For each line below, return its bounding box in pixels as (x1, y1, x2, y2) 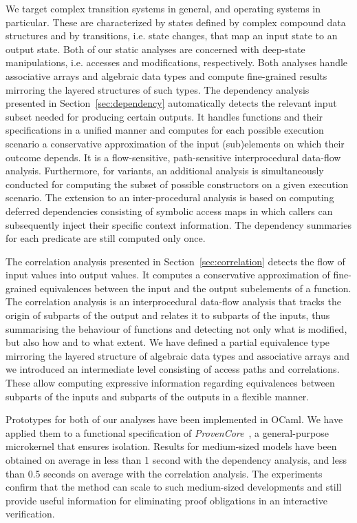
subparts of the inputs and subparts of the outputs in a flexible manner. (6, 389, 310, 403)
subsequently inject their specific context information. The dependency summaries (6, 217, 351, 232)
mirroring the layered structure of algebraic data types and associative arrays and (6, 348, 350, 362)
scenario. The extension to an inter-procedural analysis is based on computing (6, 190, 334, 205)
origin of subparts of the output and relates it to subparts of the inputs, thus (6, 308, 330, 322)
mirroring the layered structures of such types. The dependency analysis (6, 82, 310, 96)
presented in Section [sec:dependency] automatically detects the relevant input (6, 96, 337, 110)
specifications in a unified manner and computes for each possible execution (6, 123, 324, 137)
